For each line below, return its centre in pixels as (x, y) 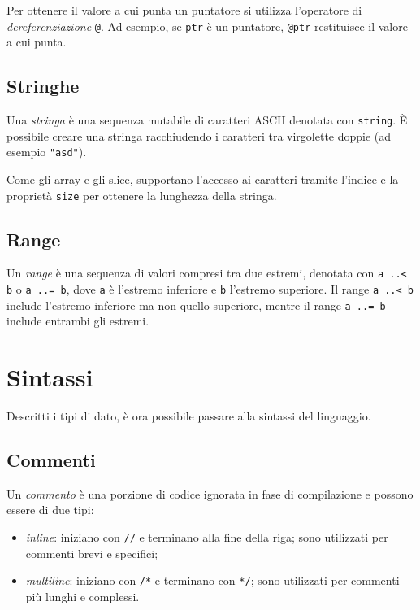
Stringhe (43, 86)
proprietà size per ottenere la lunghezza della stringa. (142, 195)
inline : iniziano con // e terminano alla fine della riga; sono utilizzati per (207, 537)
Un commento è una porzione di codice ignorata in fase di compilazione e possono (210, 493)
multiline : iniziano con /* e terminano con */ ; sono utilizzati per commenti (212, 580)
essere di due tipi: (50, 510)
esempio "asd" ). (47, 152)
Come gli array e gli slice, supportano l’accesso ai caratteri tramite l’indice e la (203, 179)
